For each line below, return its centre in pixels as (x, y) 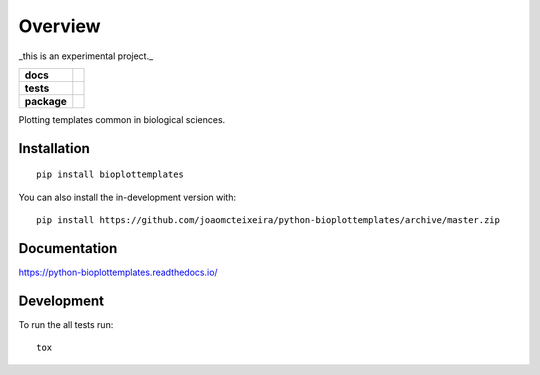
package (45, 101)
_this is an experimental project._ (86, 56)
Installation (54, 148)
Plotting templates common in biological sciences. (122, 119)
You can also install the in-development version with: (127, 197)
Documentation (68, 248)
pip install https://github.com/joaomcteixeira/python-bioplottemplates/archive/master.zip (268, 220)
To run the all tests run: (66, 324)
